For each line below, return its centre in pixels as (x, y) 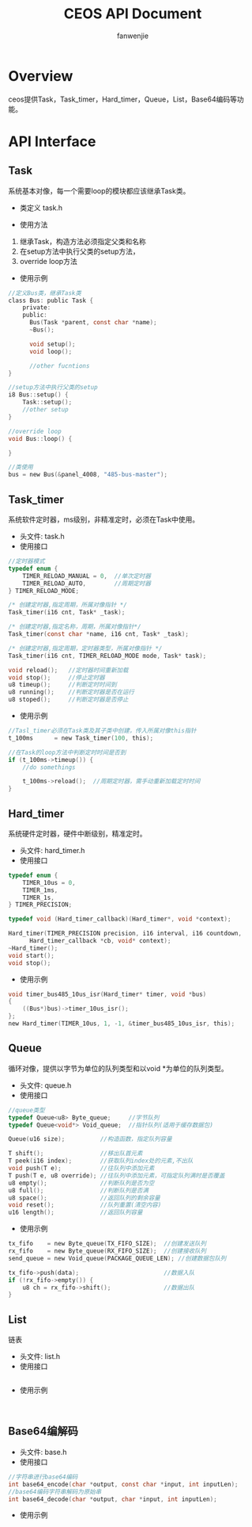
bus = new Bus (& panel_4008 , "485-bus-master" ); (88, 475)
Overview (41, 76)
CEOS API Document (133, 14)
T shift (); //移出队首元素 (75, 1154)
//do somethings (49, 767)
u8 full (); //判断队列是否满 (78, 1190)
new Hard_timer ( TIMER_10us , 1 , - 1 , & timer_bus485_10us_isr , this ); (122, 1024)
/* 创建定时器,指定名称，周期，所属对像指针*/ (75, 627)
